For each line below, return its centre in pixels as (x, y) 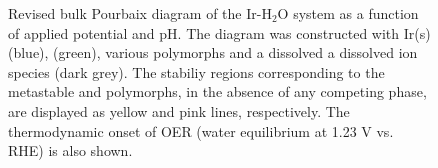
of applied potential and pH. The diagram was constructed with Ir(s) (219, 32)
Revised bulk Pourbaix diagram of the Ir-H (140, 13)
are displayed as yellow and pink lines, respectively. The (179, 110)
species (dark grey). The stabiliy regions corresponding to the (196, 71)
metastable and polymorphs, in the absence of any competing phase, (217, 91)
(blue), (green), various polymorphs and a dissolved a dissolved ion (213, 52)
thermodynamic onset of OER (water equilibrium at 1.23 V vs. (201, 130)
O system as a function (348, 13)
